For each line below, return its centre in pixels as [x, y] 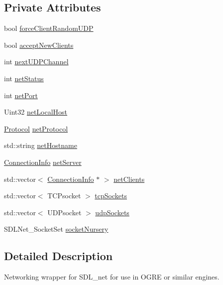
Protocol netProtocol [36, 128]
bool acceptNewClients [39, 45]
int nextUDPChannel [36, 62]
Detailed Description [58, 256]
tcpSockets [111, 196]
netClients [129, 179]
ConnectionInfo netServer [43, 162]
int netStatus [24, 78]
